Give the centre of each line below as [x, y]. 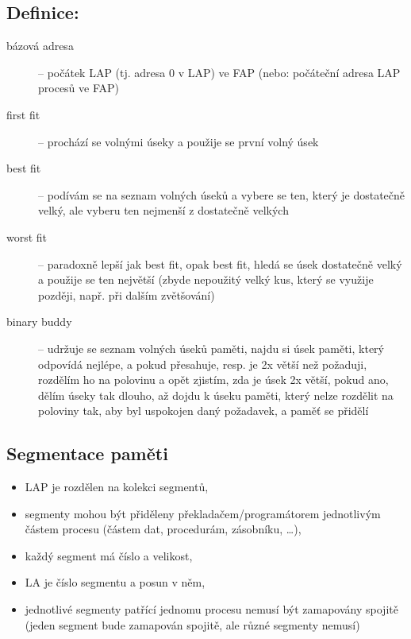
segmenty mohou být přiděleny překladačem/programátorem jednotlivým [203, 513]
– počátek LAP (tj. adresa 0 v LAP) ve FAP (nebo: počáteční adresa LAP [219, 72]
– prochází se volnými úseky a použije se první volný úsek [179, 141]
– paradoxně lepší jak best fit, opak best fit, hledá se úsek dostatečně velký [220, 263]
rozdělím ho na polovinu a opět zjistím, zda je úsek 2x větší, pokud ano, [213, 380]
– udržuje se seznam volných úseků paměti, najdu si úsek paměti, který [211, 348]
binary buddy [39, 321]
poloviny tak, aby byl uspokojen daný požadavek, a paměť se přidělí [204, 411]
